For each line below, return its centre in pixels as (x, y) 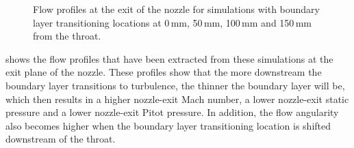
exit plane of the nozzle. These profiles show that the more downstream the (164, 72)
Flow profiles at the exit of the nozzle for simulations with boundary (177, 9)
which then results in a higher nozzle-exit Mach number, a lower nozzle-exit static (177, 99)
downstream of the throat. (61, 139)
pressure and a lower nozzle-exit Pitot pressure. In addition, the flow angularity (172, 112)
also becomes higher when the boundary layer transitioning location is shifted (168, 125)
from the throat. (67, 36)
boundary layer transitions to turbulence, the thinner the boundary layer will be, (175, 85)
